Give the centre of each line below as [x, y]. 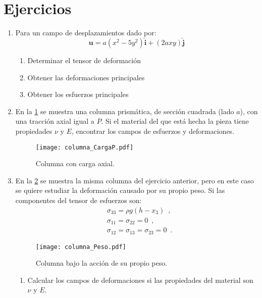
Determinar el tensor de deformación [84, 60]
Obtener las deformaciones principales [86, 77]
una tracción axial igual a [55, 121]
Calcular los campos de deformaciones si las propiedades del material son [140, 280]
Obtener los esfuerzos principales [78, 94]
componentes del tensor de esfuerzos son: [78, 200]
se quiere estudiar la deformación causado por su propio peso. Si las [120, 190]
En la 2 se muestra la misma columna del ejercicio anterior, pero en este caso [135, 180]
